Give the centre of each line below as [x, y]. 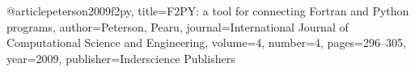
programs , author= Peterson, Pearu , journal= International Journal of [178, 26]
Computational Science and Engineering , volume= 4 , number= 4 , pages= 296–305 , [206, 42]
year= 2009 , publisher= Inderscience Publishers [121, 58]
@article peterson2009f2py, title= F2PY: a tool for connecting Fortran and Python [208, 11]
